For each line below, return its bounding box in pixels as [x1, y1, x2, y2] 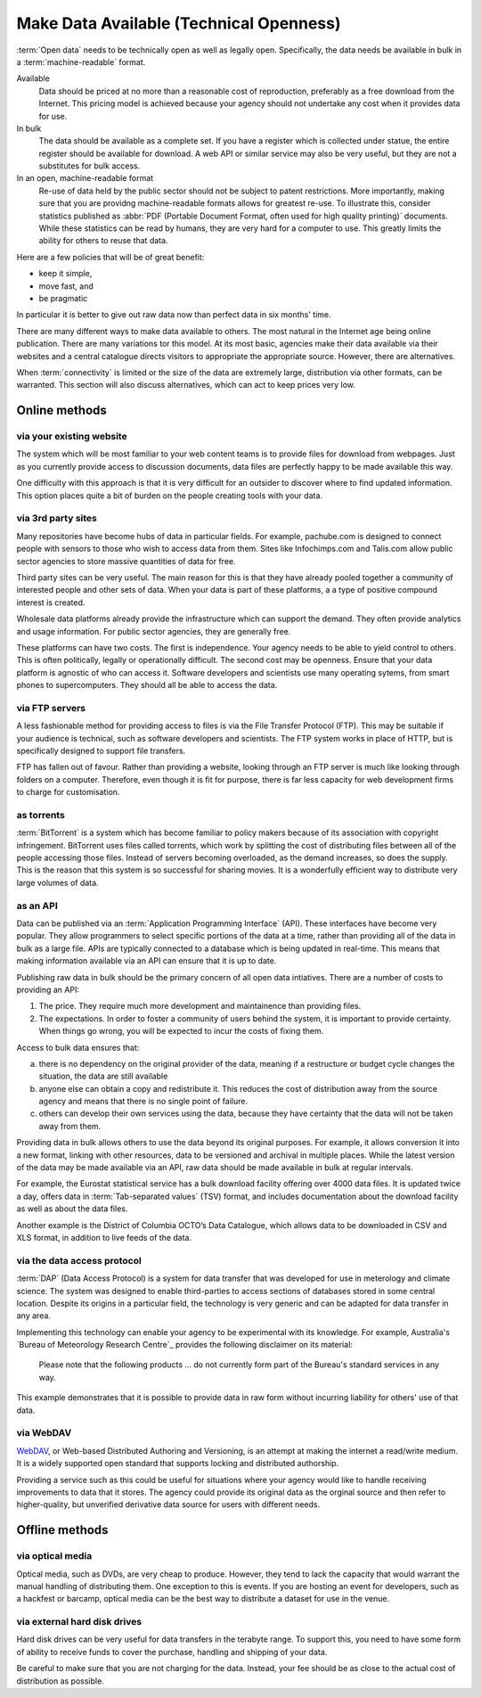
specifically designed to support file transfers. [16, 745, 186, 756]
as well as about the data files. [16, 1203, 128, 1214]
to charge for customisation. [16, 787, 120, 798]
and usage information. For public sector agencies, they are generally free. [16, 626, 291, 636]
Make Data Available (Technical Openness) [16, 13, 342, 33]
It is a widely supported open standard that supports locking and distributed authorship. [16, 1458, 339, 1469]
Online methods [16, 403, 107, 418]
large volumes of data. [16, 877, 99, 888]
